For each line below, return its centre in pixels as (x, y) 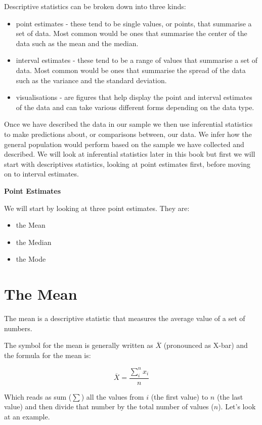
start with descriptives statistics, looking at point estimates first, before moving (127, 164)
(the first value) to (180, 396)
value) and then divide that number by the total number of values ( (109, 406)
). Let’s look (237, 406)
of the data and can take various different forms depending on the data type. (135, 107)
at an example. (27, 416)
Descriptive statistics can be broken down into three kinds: (95, 6)
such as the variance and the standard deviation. (91, 80)
